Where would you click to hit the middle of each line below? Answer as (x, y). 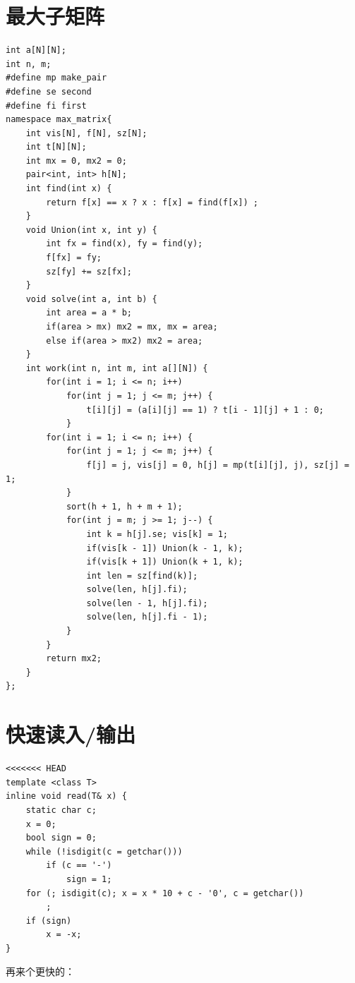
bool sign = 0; (61, 838)
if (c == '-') (79, 866)
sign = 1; (89, 879)
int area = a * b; (89, 313)
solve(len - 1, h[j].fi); (147, 603)
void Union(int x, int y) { (91, 230)
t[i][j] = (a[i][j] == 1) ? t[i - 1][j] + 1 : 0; (205, 410)
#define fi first (46, 105)
